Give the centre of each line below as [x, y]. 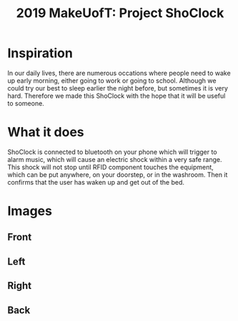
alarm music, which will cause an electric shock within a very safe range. [115, 159]
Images [30, 211]
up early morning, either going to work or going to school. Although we [112, 81]
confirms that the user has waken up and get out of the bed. [96, 182]
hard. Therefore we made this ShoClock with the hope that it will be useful [116, 96]
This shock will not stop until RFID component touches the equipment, [111, 167]
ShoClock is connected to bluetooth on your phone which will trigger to [112, 152]
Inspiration [40, 53]
